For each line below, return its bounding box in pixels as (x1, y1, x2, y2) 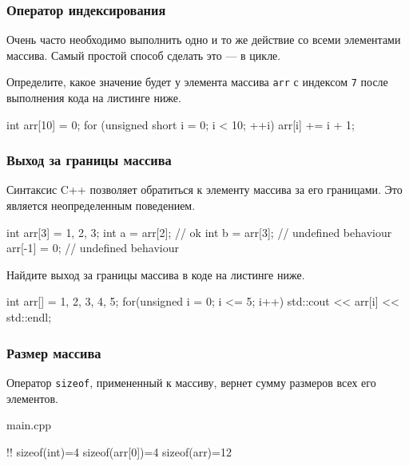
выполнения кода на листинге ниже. (6, 89, 181, 106)
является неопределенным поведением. (6, 197, 196, 214)
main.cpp (6, 417, 52, 433)
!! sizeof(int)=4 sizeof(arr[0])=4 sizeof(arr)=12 (6, 443, 232, 460)
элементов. (6, 389, 58, 406)
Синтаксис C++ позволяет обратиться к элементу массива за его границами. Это (6, 181, 403, 198)
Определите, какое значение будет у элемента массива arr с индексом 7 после (6, 73, 388, 90)
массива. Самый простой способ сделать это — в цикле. (6, 46, 281, 63)
